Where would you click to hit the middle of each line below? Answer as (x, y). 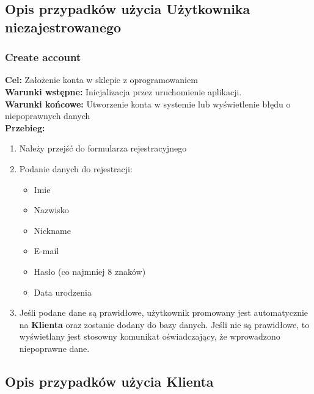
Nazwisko (51, 210)
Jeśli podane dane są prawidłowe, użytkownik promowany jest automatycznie (164, 312)
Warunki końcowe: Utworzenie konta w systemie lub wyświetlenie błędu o (148, 104)
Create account (43, 57)
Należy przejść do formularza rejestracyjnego (103, 148)
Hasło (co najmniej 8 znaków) (90, 271)
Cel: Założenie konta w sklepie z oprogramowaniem (101, 80)
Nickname (52, 230)
